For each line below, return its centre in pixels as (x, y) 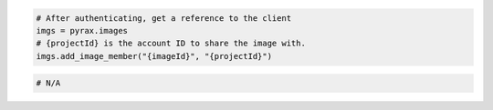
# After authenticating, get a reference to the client (164, 18)
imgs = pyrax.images (82, 30)
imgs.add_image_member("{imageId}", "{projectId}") (154, 56)
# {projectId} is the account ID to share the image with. (171, 44)
